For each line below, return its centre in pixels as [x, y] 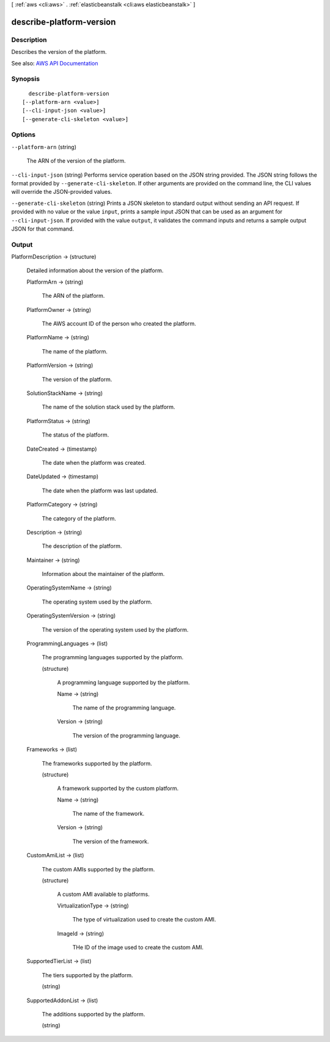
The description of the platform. [82, 546]
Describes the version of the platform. [59, 52]
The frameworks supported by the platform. [97, 763]
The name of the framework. [108, 814]
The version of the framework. [111, 841]
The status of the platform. [75, 435]
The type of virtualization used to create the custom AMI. [144, 920]
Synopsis [25, 79]
